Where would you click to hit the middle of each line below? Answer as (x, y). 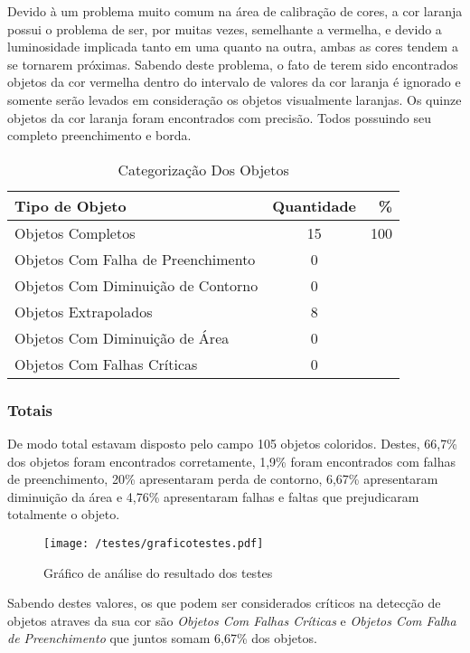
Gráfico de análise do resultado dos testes (158, 572)
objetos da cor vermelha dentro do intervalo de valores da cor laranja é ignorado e (234, 82)
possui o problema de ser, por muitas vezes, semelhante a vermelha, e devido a (225, 28)
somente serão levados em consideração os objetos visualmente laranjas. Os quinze (235, 99)
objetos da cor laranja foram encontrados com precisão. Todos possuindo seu (219, 117)
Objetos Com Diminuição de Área (122, 337)
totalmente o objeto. (64, 514)
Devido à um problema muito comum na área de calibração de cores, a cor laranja (235, 11)
